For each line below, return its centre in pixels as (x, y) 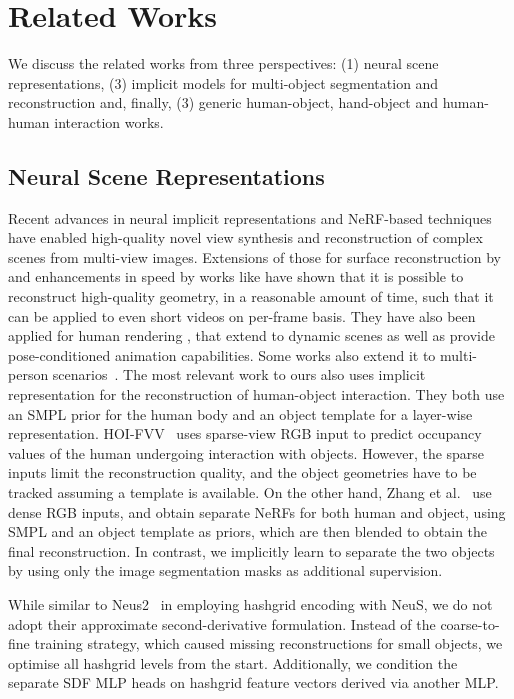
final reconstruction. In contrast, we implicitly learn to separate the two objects (251, 550)
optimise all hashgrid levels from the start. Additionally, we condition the (233, 662)
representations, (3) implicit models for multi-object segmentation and (223, 82)
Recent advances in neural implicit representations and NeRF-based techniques (250, 217)
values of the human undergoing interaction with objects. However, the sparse (246, 452)
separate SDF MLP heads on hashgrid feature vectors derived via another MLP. (253, 682)
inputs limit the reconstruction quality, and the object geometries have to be (242, 472)
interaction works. (109, 121)
